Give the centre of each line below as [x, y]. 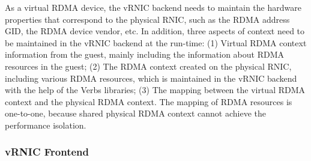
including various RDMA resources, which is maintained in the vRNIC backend [151, 78]
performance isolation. [46, 125]
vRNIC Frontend [47, 152]
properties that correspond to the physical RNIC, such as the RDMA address [147, 19]
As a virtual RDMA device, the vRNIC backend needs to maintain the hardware [153, 7]
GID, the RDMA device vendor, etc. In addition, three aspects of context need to [155, 31]
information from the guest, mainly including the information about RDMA [144, 54]
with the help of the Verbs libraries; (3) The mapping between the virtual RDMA [155, 90]
